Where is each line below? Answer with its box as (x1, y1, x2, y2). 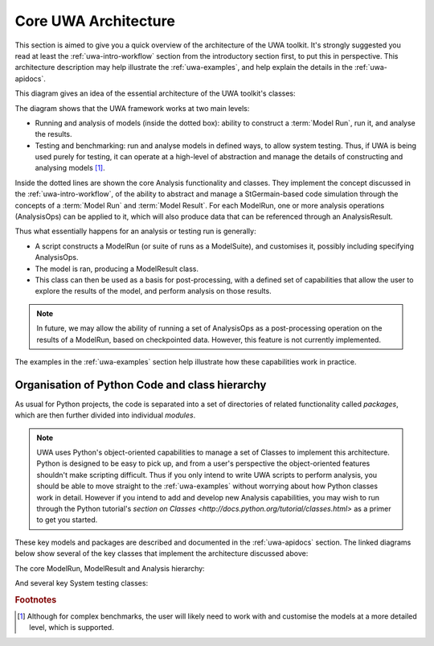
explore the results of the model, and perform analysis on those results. (35, 286, 272, 296)
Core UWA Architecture (14, 12, 176, 30)
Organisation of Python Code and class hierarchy (14, 378, 267, 392)
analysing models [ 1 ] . (35, 163, 105, 173)
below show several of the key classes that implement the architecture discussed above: (14, 549, 309, 558)
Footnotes (14, 594, 57, 605)
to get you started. (36, 515, 98, 525)
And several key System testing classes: (14, 578, 149, 587)
